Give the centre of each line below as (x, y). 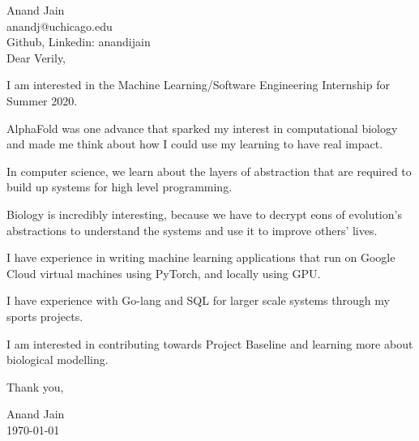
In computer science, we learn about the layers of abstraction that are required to (209, 171)
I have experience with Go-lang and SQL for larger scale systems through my (198, 300)
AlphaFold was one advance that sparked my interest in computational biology (202, 128)
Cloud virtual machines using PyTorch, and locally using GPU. (164, 273)
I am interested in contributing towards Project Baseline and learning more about (210, 343)
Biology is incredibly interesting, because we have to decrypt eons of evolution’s (204, 214)
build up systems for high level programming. (120, 187)
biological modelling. (58, 360)
